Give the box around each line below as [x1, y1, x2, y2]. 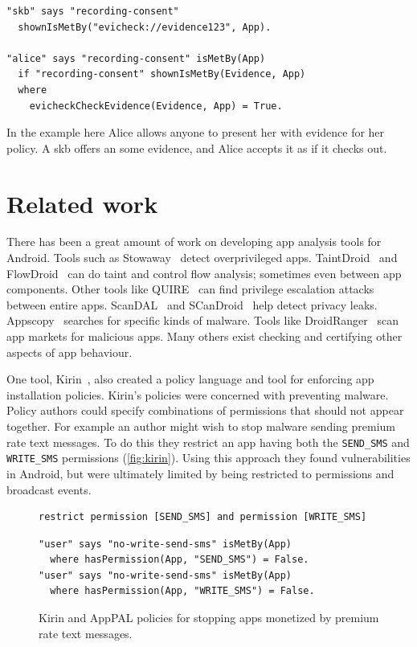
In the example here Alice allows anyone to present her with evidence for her [6, 124, 385, 141]
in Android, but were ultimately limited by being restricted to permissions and [6, 465, 395, 481]
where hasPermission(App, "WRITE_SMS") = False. [50, 585, 315, 597]
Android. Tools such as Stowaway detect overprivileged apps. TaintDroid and [6, 249, 398, 266]
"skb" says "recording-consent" [6, 6, 179, 17]
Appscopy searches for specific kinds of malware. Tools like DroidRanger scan [6, 312, 399, 329]
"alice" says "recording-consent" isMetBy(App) [6, 52, 266, 64]
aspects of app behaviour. [6, 343, 133, 360]
